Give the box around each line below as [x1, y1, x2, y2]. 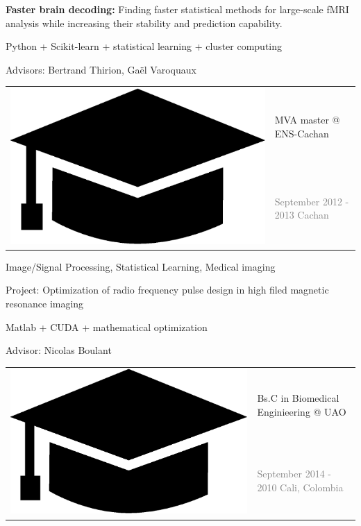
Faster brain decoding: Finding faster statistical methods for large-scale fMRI [6, 2, 349, 16]
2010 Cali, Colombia [257, 480, 344, 494]
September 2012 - [274, 194, 349, 208]
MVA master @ [274, 112, 340, 127]
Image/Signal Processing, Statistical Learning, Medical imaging [6, 259, 276, 273]
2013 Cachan [274, 207, 329, 222]
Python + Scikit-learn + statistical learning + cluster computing [6, 39, 283, 53]
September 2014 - [257, 466, 331, 481]
